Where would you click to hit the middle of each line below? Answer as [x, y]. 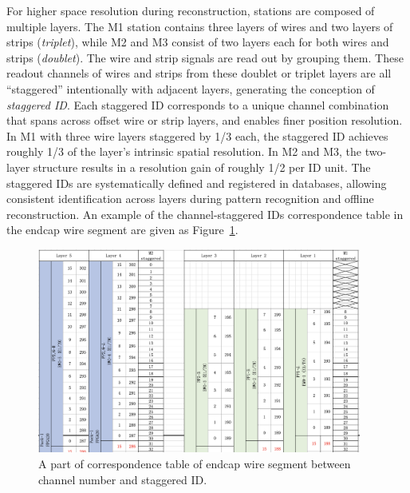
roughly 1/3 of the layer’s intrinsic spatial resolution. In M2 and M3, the [184, 151]
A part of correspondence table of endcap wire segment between [195, 463]
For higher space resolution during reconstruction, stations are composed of [191, 10]
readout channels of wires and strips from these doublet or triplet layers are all [199, 73]
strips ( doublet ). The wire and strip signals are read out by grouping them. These [205, 57]
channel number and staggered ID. [123, 479]
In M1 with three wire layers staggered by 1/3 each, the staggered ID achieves [197, 135]
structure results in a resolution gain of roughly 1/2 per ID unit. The [202, 167]
